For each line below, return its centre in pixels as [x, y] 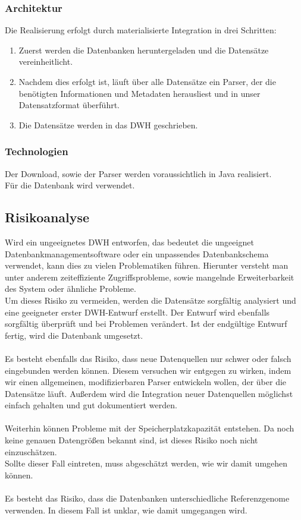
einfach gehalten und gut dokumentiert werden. [91, 405]
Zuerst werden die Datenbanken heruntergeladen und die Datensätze [144, 50]
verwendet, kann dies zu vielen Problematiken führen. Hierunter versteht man [147, 265]
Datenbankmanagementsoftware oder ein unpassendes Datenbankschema [137, 253]
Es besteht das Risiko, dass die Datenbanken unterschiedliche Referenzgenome [147, 498]
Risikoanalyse [47, 217]
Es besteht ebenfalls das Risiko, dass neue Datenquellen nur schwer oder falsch [148, 358]
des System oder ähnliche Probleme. [70, 289]
